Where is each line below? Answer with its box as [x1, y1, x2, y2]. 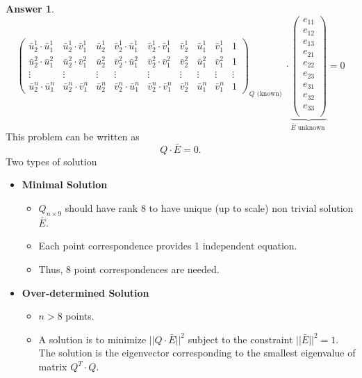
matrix [38, 359, 67, 374]
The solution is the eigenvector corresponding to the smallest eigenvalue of [38, 345, 356, 360]
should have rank [65, 201, 138, 215]
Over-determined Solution [22, 285, 149, 299]
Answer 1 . [6, 1, 54, 15]
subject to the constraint [188, 331, 293, 346]
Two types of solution [6, 154, 97, 168]
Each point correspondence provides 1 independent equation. [38, 238, 297, 253]
